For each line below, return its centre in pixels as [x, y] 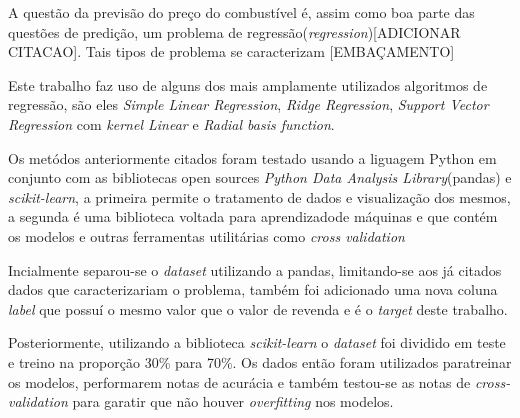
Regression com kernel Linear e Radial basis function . [171, 123]
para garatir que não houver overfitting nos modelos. [233, 401]
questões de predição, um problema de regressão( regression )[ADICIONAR [234, 31]
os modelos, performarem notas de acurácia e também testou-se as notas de [239, 381]
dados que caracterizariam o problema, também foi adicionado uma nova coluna [253, 289]
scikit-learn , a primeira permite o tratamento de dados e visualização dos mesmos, [259, 196]
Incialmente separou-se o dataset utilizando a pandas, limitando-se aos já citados [255, 269]
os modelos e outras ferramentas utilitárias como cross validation [206, 235]
